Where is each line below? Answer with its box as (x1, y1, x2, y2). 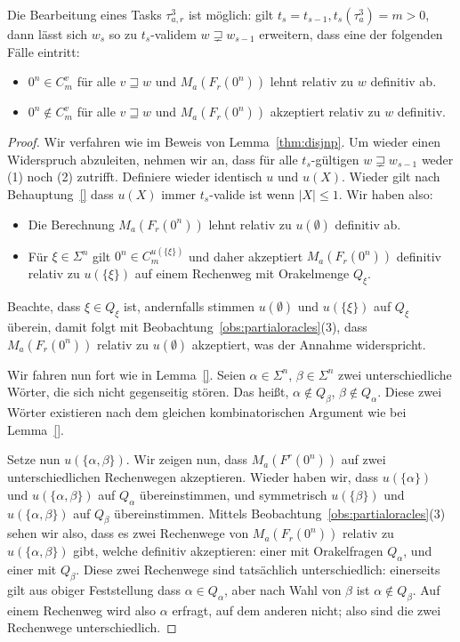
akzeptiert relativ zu (270, 102, 381, 121)
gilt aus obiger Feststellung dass (7, 580, 182, 598)
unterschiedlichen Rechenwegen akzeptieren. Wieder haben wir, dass (7, 468, 379, 486)
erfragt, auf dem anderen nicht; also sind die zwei (172, 600, 441, 619)
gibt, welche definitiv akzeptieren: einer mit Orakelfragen (73, 542, 383, 560)
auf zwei (341, 450, 386, 469)
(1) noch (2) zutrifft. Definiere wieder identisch (7, 167, 262, 186)
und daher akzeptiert (189, 246, 303, 265)
